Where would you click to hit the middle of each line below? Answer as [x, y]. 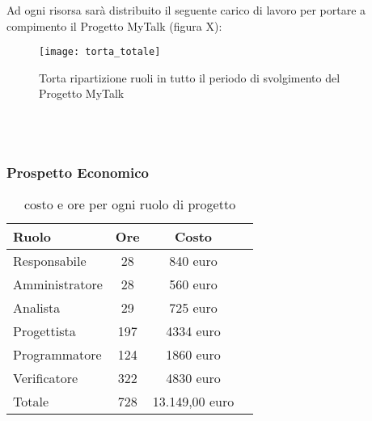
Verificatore [46, 378]
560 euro [193, 284]
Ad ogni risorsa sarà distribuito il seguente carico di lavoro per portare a [186, 10]
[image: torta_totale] [100, 52]
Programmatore [57, 355]
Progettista [44, 331]
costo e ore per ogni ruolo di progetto [130, 204]
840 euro [193, 261]
